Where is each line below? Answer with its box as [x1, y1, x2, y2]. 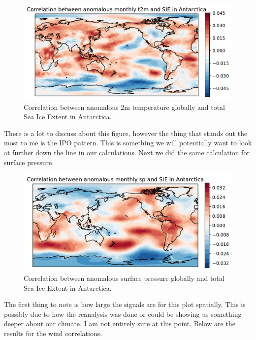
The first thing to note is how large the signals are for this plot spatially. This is [4, 299, 246, 309]
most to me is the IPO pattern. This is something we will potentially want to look [4, 137, 252, 148]
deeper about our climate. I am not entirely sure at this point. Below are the [4, 318, 235, 329]
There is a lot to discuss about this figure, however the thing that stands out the [4, 128, 248, 138]
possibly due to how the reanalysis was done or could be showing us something [4, 308, 242, 319]
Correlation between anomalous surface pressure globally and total [24, 273, 224, 283]
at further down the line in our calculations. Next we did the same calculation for [4, 147, 250, 157]
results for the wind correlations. [4, 328, 102, 338]
